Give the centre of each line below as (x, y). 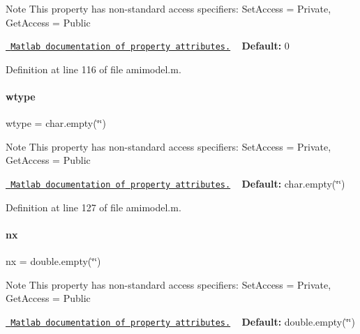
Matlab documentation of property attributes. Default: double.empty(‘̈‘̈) (183, 321)
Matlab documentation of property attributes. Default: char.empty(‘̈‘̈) (178, 184)
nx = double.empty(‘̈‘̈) (53, 261)
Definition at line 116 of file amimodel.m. (93, 69)
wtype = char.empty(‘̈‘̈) (56, 123)
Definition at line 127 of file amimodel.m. (93, 207)
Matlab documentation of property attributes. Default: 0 (150, 46)
